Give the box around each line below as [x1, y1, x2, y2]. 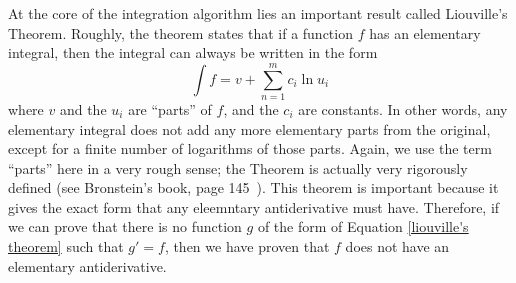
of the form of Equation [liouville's [257, 216, 469, 237]
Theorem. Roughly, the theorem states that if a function [8, 22, 353, 43]
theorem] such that [8, 236, 124, 257]
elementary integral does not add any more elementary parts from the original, [8, 118, 491, 139]
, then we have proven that [164, 236, 330, 257]
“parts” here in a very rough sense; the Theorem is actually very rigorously [8, 157, 468, 178]
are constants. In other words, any [298, 98, 508, 119]
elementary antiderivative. [8, 255, 167, 276]
